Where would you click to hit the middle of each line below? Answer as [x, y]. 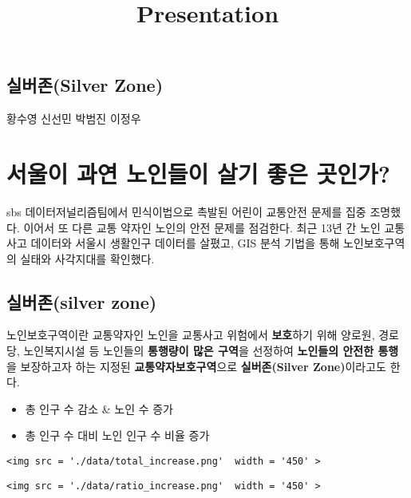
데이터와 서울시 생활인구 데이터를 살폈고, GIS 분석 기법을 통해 [185, 243]
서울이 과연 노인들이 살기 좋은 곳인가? [198, 173]
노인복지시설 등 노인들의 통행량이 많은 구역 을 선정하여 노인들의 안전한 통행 [211, 351]
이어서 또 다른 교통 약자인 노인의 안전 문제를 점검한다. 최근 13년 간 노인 [202, 227]
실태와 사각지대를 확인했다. [87, 258]
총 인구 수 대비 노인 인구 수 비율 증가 [117, 435]
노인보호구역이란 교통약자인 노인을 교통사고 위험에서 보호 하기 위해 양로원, [191, 335]
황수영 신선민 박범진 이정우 [74, 119]
